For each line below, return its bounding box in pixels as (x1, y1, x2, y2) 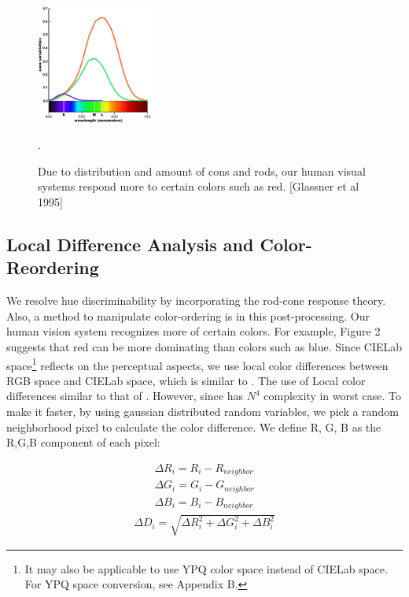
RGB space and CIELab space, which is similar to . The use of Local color (6, 372, 366, 388)
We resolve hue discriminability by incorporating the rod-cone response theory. (6, 292, 386, 309)
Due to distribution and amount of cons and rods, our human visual (38, 162, 366, 179)
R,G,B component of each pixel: (6, 434, 160, 451)
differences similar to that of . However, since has (6, 387, 244, 404)
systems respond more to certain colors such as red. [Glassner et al (38, 178, 359, 195)
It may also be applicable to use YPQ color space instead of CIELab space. (24, 560, 388, 577)
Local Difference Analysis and (6, 232, 254, 256)
